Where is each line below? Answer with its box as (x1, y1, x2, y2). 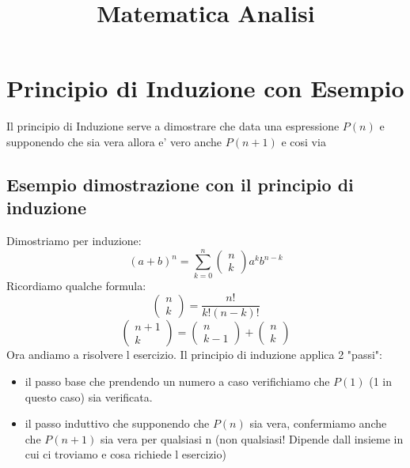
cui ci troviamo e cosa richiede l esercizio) (25, 446, 226, 462)
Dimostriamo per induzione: (6, 232, 142, 249)
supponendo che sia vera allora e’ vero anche (6, 133, 222, 149)
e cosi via (281, 133, 326, 149)
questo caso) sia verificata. (25, 388, 153, 405)
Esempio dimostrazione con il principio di (6, 172, 354, 196)
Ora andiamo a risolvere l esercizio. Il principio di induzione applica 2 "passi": (6, 346, 382, 363)
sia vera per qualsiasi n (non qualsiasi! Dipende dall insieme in (100, 430, 404, 447)
